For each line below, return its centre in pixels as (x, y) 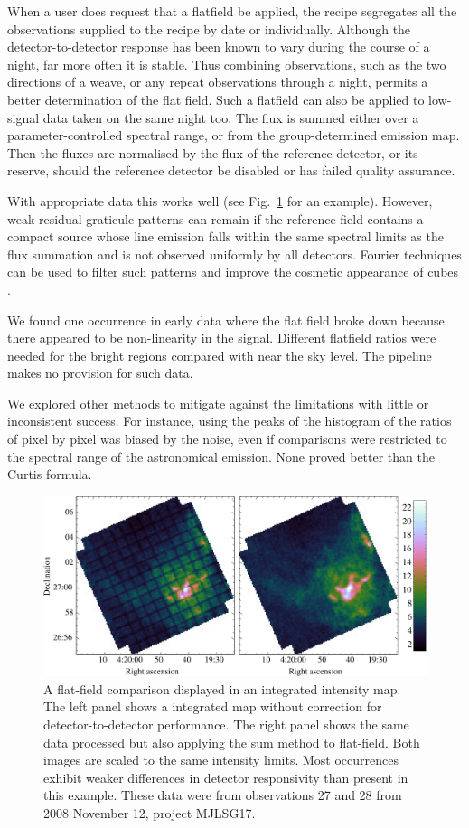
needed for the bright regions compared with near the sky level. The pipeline (220, 355)
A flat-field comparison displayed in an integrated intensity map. (222, 688)
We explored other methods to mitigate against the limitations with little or (218, 403)
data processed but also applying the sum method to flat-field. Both (232, 742)
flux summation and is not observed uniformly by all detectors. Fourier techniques (234, 254)
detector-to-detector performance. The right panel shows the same (226, 724)
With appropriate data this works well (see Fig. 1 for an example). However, (220, 200)
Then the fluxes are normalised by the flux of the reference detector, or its (213, 152)
